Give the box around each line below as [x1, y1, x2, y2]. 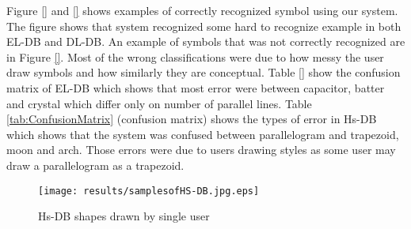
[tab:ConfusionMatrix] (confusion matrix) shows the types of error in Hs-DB [6, 111, 377, 127]
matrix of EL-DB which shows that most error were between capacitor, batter [6, 79, 385, 96]
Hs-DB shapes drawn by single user [38, 208, 210, 224]
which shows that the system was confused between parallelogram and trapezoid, [6, 126, 399, 142]
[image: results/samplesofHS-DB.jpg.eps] [38, 185, 260, 197]
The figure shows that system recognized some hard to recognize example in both [6, 17, 401, 34]
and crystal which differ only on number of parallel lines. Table [6, 95, 312, 111]
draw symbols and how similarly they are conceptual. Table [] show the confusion [6, 64, 401, 81]
